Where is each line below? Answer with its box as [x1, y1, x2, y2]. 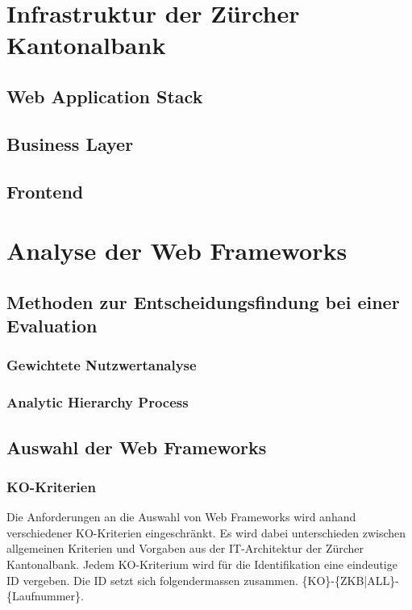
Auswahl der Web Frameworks [6, 434, 267, 459]
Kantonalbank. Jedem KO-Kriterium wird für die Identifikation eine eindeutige [6, 555, 397, 572]
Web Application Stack [6, 83, 203, 108]
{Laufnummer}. [6, 587, 84, 604]
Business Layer [6, 131, 134, 156]
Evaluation [6, 313, 98, 338]
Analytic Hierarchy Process [6, 392, 189, 412]
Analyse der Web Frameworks [6, 234, 347, 267]
